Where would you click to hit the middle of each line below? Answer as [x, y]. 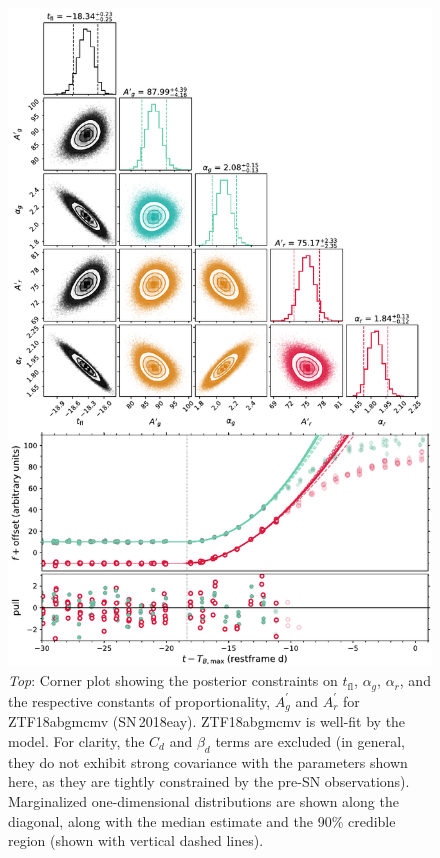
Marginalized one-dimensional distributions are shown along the [203, 800]
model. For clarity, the [76, 740]
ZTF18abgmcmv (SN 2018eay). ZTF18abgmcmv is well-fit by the [207, 721]
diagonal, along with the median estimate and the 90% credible [202, 820]
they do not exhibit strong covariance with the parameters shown [208, 761]
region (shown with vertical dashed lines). [136, 840]
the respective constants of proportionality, [139, 700]
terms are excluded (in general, [310, 740]
